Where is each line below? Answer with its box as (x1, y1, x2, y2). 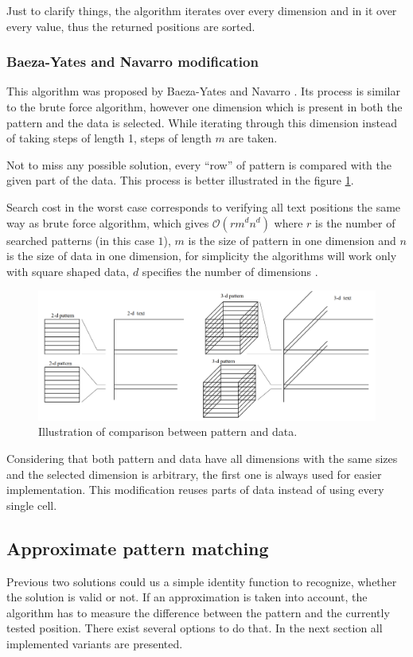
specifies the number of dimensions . (142, 262, 318, 279)
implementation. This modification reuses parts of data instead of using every (6, 481, 384, 498)
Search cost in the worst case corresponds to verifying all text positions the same (6, 198, 401, 215)
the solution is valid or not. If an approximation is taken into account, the (6, 589, 368, 605)
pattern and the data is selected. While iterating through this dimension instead (6, 114, 397, 130)
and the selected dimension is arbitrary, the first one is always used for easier (6, 465, 382, 482)
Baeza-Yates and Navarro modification (6, 52, 259, 72)
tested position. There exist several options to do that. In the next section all (6, 620, 383, 636)
